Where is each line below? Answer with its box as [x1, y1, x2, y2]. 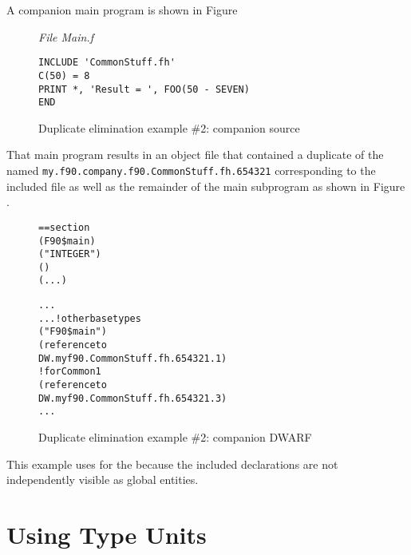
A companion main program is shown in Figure [6, 2, 238, 18]
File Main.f [38, 28, 93, 45]
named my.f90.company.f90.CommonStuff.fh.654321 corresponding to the [6, 162, 376, 178]
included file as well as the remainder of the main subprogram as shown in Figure [6, 177, 405, 194]
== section [38, 221, 90, 233]
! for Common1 [38, 366, 101, 378]
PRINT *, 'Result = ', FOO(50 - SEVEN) [38, 83, 250, 95]
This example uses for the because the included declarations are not [6, 455, 338, 472]
